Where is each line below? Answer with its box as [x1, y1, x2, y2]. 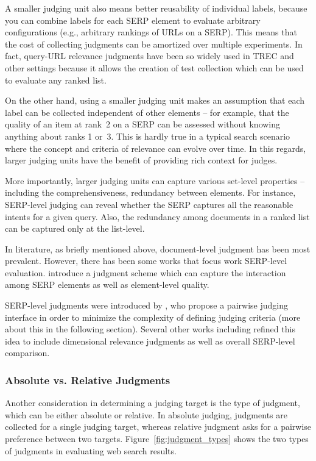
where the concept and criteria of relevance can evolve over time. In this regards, [5, 141, 306, 154]
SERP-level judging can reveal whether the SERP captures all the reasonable [5, 198, 293, 210]
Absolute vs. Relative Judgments [5, 372, 170, 387]
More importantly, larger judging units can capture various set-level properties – [5, 174, 305, 187]
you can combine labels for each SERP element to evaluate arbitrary [5, 13, 261, 26]
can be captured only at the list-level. [5, 222, 145, 235]
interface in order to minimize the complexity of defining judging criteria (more [5, 310, 301, 323]
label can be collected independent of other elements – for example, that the [5, 105, 289, 118]
